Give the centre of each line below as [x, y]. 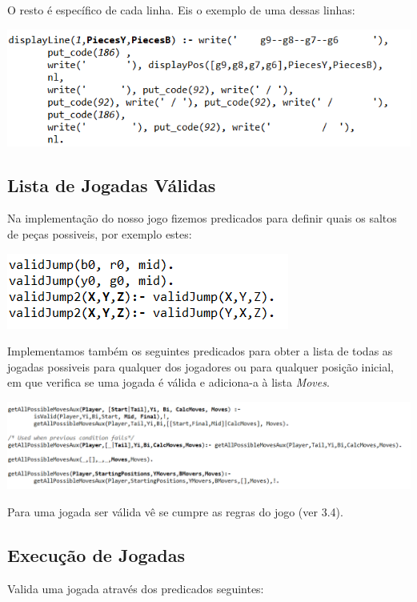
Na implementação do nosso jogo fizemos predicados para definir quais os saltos [202, 218]
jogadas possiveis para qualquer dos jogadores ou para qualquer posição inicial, [200, 366]
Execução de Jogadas [96, 554]
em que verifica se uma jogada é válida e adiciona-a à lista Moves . [168, 382]
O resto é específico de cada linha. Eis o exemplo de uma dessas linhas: [181, 10]
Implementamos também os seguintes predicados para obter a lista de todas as [200, 351]
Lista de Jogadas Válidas [112, 185]
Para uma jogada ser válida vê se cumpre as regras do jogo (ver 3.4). [175, 511]
